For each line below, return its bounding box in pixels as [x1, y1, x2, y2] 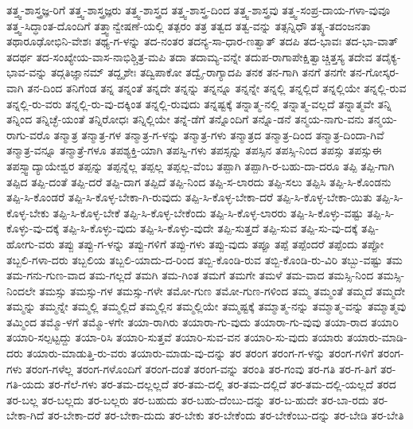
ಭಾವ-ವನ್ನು [6, 64, 48, 80]
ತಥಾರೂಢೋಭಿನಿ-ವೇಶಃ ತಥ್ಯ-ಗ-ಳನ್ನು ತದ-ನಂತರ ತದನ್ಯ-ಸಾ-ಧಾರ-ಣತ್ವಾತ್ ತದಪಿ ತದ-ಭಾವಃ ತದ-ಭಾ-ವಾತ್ [6, 33, 399, 49]
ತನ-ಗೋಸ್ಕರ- [349, 64, 399, 80]
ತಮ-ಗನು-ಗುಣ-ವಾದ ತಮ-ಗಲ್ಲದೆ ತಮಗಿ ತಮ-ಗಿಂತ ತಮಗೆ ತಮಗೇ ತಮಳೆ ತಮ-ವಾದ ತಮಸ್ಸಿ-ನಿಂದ [6, 267, 374, 283]
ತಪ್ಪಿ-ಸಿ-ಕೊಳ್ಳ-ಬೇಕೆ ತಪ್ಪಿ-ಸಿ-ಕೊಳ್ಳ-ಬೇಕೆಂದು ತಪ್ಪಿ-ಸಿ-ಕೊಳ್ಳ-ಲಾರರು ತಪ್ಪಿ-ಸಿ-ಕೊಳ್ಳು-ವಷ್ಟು [53, 204, 364, 220]
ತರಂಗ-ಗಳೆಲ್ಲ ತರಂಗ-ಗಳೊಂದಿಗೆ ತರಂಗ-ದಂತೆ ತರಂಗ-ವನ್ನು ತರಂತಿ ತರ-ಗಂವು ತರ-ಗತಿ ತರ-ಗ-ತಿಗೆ [25, 360, 377, 376]
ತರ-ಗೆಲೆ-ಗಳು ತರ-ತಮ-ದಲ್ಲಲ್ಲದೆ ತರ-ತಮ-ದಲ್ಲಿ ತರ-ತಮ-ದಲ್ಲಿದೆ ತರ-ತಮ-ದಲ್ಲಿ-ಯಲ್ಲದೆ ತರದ [48, 376, 396, 392]
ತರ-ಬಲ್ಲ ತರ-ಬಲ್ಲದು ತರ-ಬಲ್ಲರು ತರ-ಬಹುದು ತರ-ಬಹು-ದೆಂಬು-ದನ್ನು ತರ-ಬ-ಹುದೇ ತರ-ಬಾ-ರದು [6, 391, 369, 408]
